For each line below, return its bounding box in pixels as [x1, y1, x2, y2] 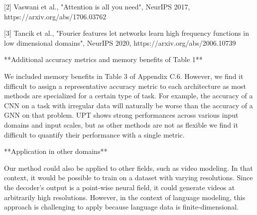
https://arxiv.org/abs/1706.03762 [4, 11, 107, 21]
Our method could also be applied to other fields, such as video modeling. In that [4, 162, 253, 173]
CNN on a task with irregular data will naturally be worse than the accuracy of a [4, 100, 253, 110]
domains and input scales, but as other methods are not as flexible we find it [4, 119, 238, 130]
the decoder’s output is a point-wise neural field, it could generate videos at [4, 182, 235, 192]
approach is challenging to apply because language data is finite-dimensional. [4, 202, 239, 212]
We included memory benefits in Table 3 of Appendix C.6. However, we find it [4, 71, 244, 81]
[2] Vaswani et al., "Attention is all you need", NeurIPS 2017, [4, 1, 190, 11]
